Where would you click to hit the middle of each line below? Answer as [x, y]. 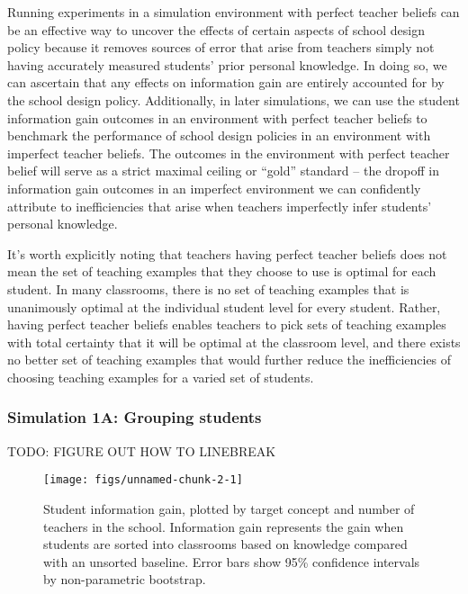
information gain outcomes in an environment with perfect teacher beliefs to [217, 117]
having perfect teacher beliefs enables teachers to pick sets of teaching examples [227, 324]
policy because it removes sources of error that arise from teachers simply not [221, 47]
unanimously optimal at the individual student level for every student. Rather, [224, 306]
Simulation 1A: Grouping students [135, 417]
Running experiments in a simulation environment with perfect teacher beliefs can [234, 12]
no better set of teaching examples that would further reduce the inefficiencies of [229, 360]
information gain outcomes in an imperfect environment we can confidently [214, 188]
